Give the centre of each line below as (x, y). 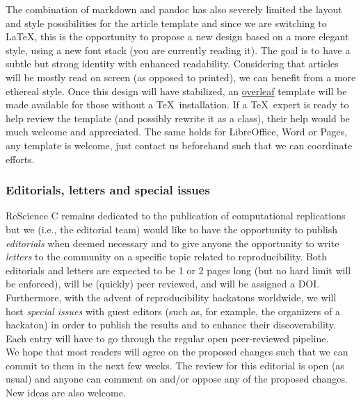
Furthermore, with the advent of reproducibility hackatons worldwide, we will (171, 297)
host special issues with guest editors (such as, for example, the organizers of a (173, 311)
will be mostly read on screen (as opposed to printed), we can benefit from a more (181, 77)
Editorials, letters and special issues (108, 190)
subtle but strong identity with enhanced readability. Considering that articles (172, 64)
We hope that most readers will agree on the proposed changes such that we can (177, 352)
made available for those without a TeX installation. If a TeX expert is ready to (177, 104)
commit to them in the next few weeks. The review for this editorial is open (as (175, 365)
